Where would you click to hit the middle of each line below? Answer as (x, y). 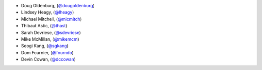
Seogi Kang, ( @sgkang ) (45, 46)
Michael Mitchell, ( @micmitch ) (51, 19)
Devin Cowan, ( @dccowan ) (49, 59)
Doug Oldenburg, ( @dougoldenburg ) (58, 6)
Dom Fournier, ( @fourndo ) (47, 52)
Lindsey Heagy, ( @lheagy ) (48, 12)
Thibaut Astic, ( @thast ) (44, 26)
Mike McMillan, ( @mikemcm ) (50, 39)
